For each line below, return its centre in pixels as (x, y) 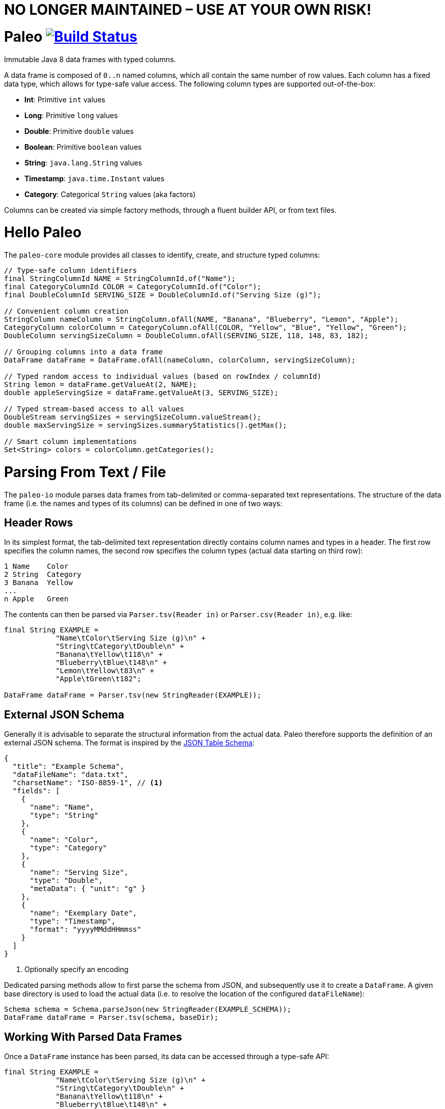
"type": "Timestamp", (73, 921)
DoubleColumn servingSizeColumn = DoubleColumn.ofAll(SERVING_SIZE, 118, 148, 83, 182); (186, 336)
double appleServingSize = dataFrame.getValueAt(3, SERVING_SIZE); (141, 393)
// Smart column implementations (71, 441)
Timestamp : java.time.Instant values (95, 178)
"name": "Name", (62, 807)
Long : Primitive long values (71, 115)
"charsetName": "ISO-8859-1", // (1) (87, 783)
